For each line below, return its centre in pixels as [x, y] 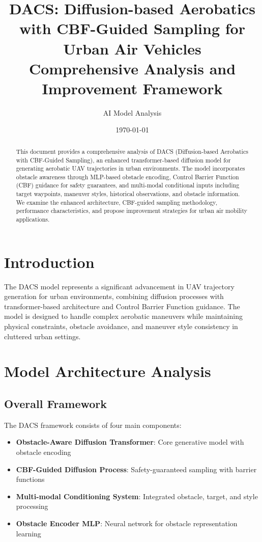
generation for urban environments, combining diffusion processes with [114, 296]
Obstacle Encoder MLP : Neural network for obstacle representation [127, 523]
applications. [33, 219]
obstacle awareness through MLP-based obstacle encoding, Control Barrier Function [127, 177]
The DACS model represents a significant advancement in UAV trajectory [119, 286]
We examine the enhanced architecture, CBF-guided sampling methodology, [117, 202]
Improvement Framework [132, 88]
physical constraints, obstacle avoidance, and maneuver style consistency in [121, 326]
